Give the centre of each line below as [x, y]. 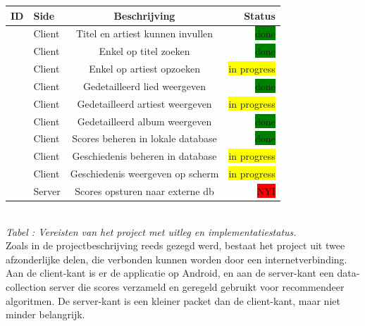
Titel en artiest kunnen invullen [144, 33]
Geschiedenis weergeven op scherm [144, 174]
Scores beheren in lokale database [144, 138]
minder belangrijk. [45, 314]
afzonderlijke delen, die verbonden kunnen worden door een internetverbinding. [177, 259]
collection [26, 287]
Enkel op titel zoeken [144, 51]
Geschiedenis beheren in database [144, 156]
